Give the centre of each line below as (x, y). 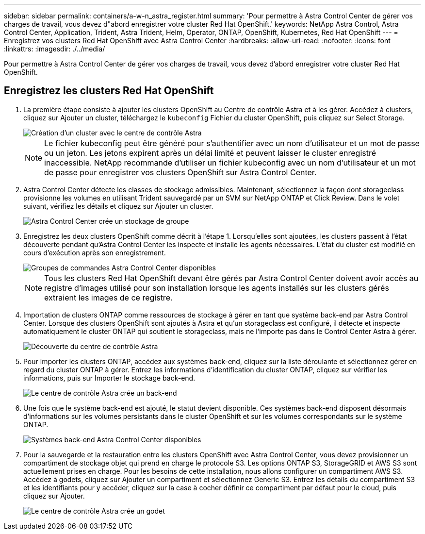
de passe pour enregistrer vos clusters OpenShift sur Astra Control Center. (180, 172)
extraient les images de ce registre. (108, 297)
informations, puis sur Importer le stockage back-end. (109, 378)
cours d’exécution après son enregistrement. (95, 252)
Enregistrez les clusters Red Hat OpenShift (109, 91)
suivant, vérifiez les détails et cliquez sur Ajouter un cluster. (118, 206)
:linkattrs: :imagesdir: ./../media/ (55, 49)
